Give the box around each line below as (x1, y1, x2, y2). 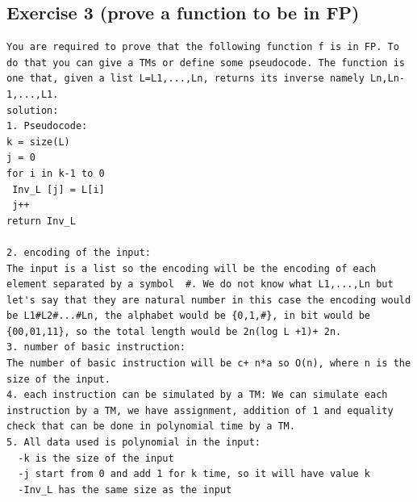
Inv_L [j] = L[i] (12, 183, 105, 195)
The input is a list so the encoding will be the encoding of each (6, 262, 377, 274)
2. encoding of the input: (6, 246, 151, 258)
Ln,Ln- (370, 73, 405, 85)
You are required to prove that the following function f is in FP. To (6, 41, 399, 53)
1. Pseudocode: (6, 120, 88, 132)
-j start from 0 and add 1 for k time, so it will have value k (18, 468, 371, 480)
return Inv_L (6, 215, 76, 227)
